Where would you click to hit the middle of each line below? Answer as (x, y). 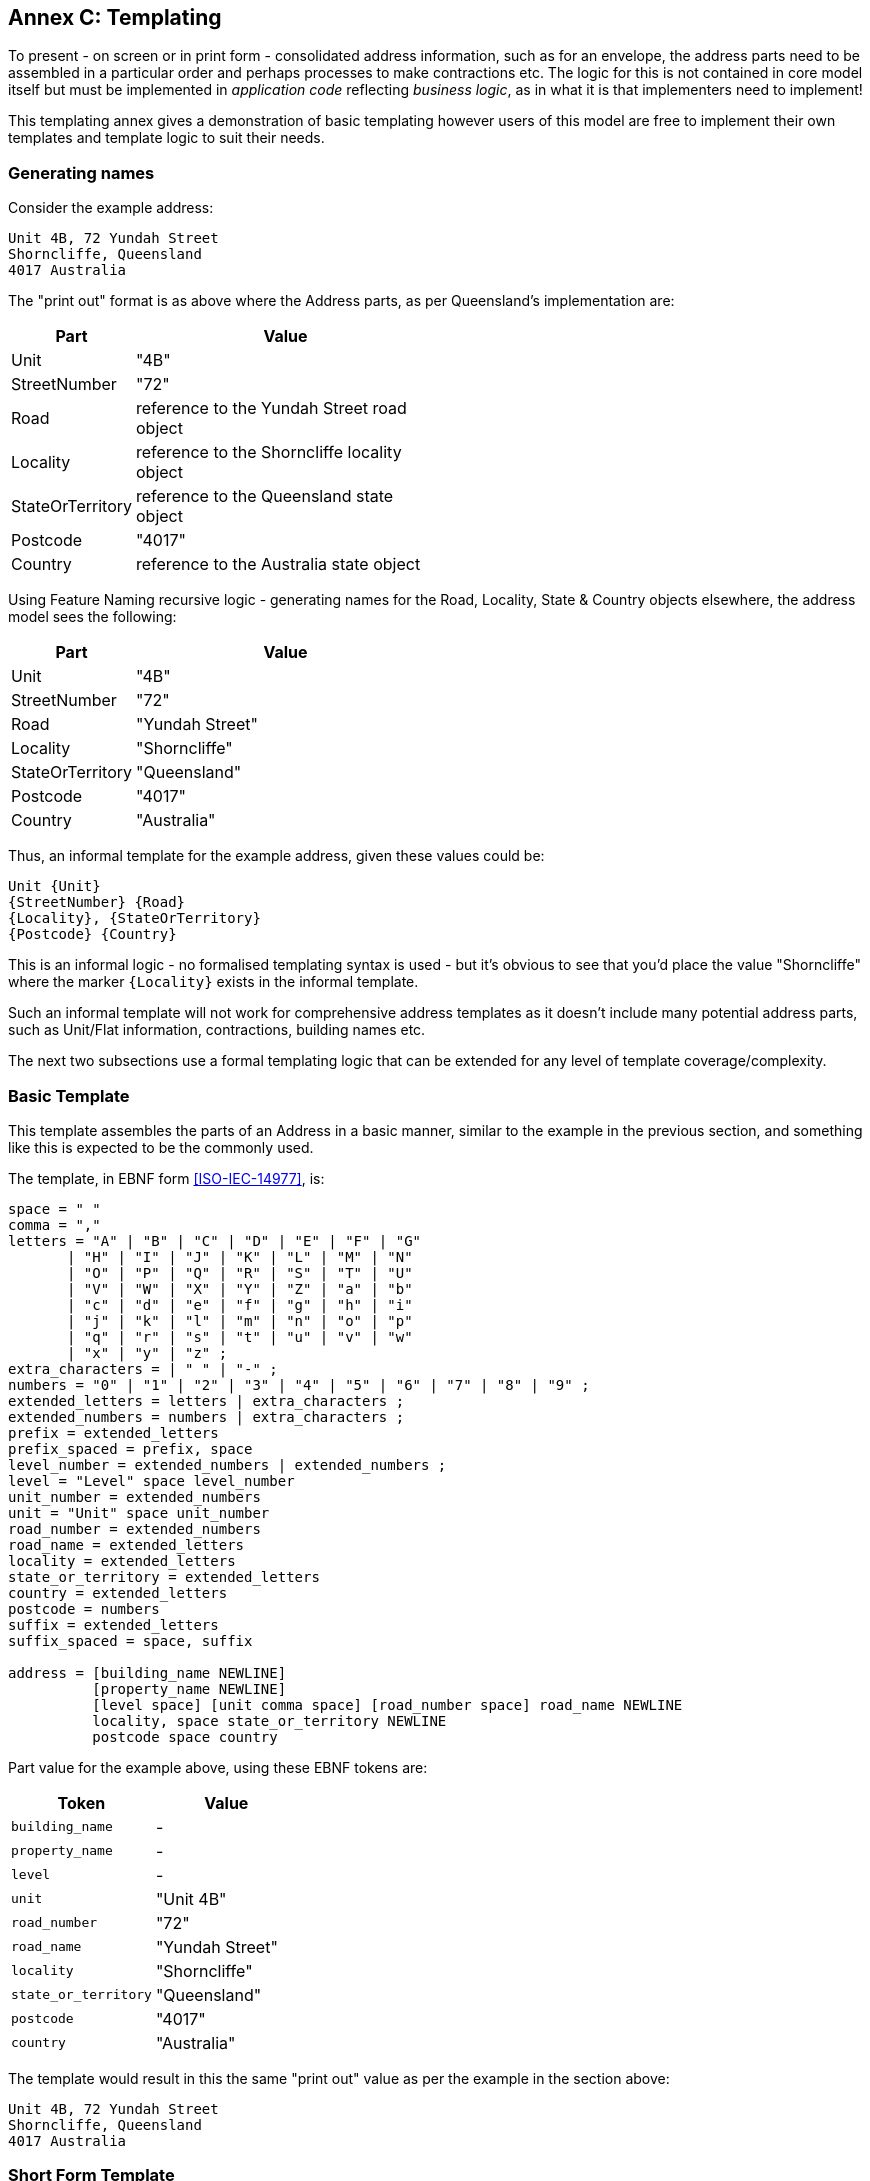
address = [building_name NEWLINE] (147, 1672)
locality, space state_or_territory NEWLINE (269, 1720)
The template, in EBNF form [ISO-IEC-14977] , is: (166, 1178)
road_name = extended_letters (126, 1544)
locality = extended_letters (122, 1560)
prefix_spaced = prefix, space (130, 1448)
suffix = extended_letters (113, 1624)
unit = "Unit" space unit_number (139, 1512)
